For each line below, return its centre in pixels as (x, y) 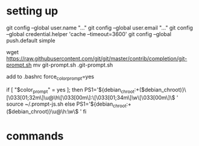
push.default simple (31, 40)
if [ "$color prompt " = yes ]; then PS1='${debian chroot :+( (74, 90)
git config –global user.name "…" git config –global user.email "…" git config (99, 28)
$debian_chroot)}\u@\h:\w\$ (43, 112)
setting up (32, 11)
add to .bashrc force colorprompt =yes (50, 77)
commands (35, 136)
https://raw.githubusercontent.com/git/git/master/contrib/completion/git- (97, 58)
